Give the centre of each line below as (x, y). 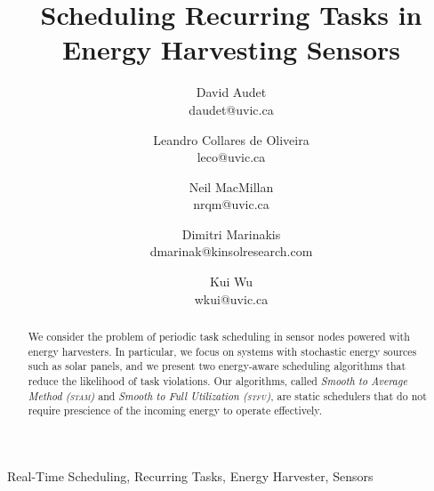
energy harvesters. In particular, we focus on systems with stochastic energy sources (222, 351)
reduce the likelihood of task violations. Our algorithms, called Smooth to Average (217, 381)
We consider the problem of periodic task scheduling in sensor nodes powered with (219, 337)
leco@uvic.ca (231, 157)
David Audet (231, 92)
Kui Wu (231, 282)
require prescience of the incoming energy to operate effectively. (175, 411)
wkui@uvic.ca (231, 298)
